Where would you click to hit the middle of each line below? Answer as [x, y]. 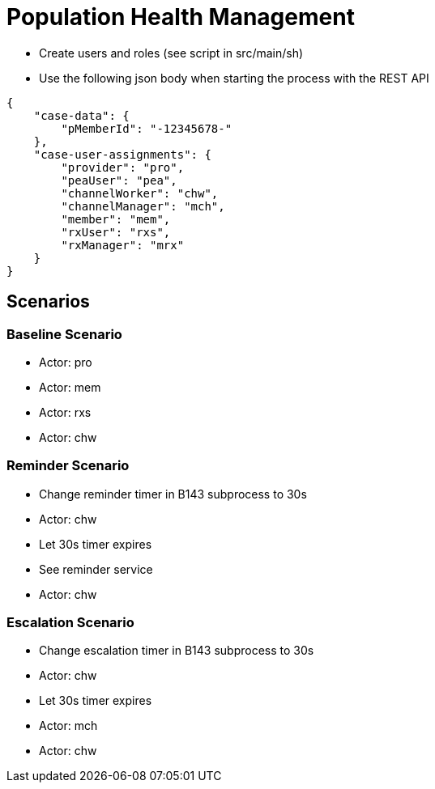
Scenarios [48, 302]
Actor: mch [68, 726]
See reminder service [96, 569]
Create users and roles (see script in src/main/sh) [171, 53]
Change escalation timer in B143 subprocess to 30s [177, 651]
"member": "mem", [116, 219]
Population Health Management [181, 17]
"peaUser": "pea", [119, 180]
